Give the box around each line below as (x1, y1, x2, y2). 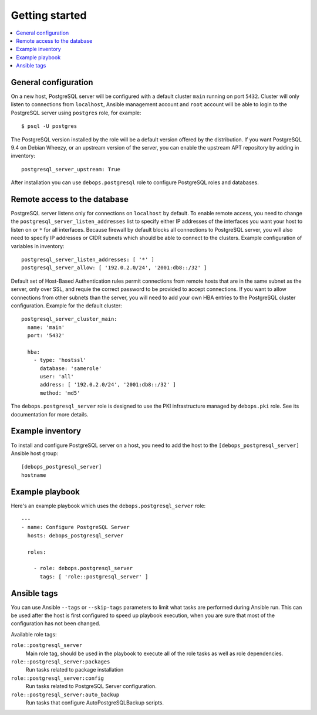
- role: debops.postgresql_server (33, 565, 133, 572)
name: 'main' (27, 324, 65, 331)
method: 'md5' (39, 389, 80, 396)
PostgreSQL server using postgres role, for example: (11, 109, 141, 116)
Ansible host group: (11, 449, 59, 457)
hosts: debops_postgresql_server (27, 532, 124, 539)
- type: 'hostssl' (33, 357, 87, 364)
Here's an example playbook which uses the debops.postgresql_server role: (11, 502, 206, 509)
